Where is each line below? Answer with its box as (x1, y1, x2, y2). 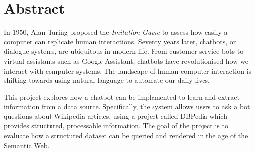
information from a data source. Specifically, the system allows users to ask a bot (4, 101, 250, 112)
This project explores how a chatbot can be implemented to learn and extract (4, 91, 240, 102)
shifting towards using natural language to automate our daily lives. (4, 75, 210, 85)
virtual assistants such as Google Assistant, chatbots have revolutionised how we (4, 55, 248, 66)
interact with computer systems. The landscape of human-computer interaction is (4, 65, 252, 76)
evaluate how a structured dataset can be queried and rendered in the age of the (4, 130, 248, 141)
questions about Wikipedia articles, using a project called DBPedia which (4, 111, 227, 121)
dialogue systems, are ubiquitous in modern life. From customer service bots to (4, 46, 244, 56)
